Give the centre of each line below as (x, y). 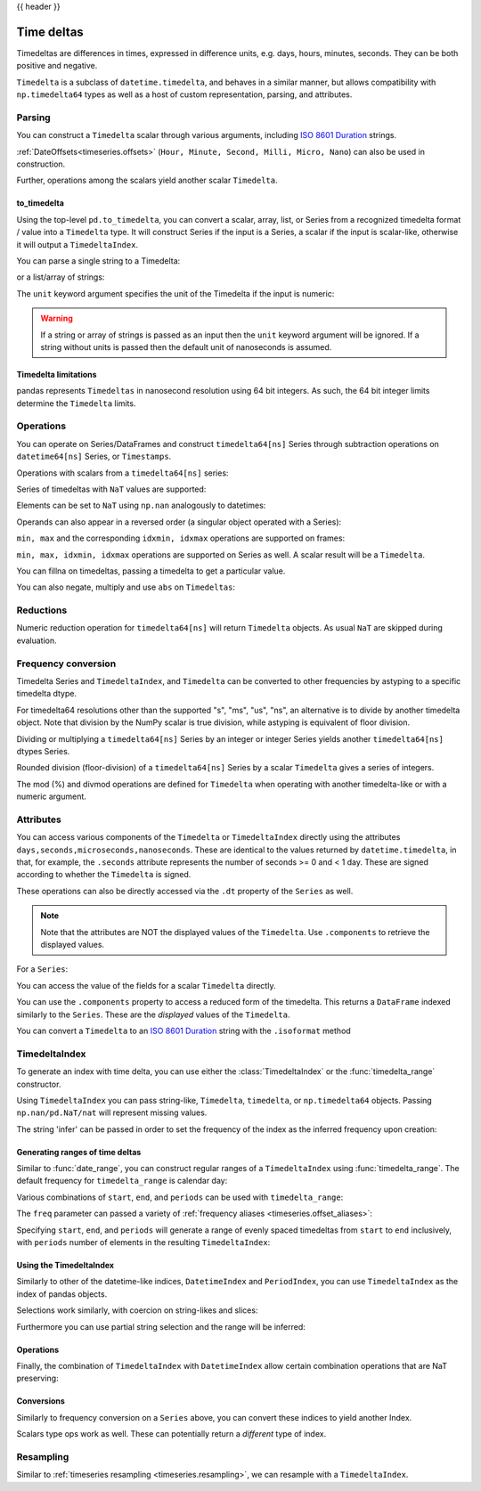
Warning (57, 318)
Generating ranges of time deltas (79, 1152)
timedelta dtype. (47, 694)
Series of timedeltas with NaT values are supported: (111, 489)
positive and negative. (57, 66)
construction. (41, 164)
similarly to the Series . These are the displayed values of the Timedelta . (153, 1014)
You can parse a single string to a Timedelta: (98, 261)
